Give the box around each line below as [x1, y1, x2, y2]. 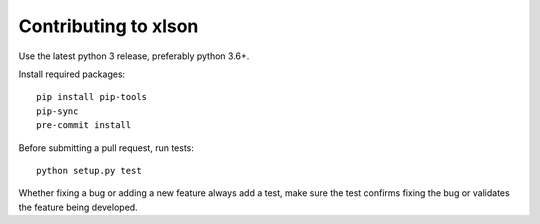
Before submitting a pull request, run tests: [18, 141, 195, 154]
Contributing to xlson [18, 15, 199, 37]
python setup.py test [36, 165, 142, 176]
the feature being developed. [18, 201, 139, 213]
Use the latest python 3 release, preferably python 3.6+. [18, 50, 250, 62]
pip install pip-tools [36, 91, 148, 103]
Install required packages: [18, 68, 126, 80]
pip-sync [36, 105, 79, 117]
